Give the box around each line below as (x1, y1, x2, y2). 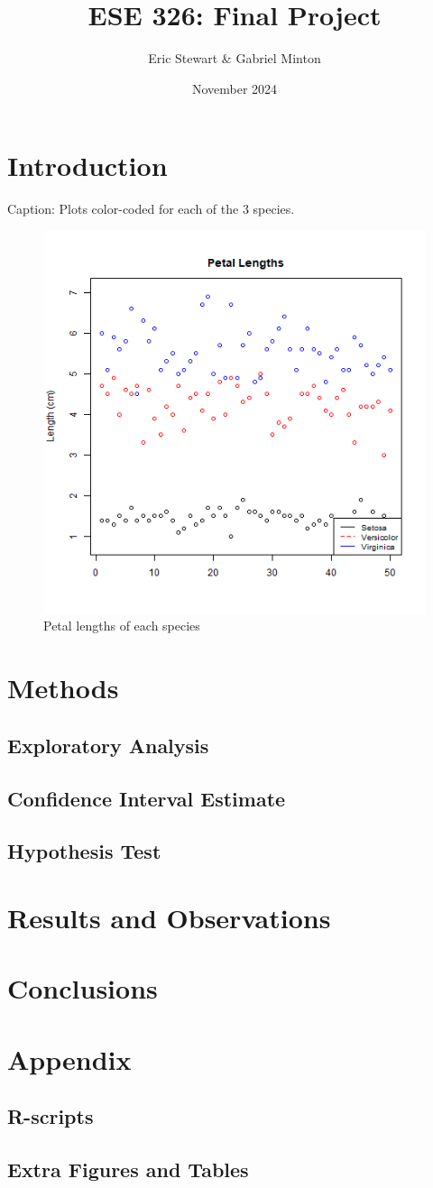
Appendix (7, 1040, 132, 1077)
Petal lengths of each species (43, 616, 200, 635)
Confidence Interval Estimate (7, 784, 286, 812)
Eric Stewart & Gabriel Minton (148, 49, 321, 68)
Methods (7, 669, 119, 706)
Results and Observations (7, 898, 331, 935)
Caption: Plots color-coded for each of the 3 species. (7, 199, 295, 218)
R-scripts (7, 1102, 94, 1130)
